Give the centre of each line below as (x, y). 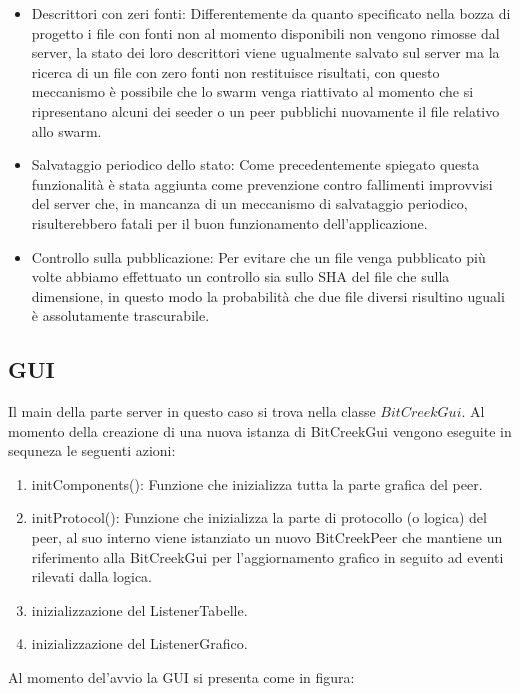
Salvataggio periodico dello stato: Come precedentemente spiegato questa (255, 164)
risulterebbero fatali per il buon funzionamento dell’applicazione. (229, 222)
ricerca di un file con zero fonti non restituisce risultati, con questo (235, 71)
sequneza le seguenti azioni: (92, 450)
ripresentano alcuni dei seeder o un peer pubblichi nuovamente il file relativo (265, 110)
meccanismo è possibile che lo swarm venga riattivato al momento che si (252, 91)
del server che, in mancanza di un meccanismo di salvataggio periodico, (249, 203)
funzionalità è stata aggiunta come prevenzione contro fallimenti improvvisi (262, 183)
